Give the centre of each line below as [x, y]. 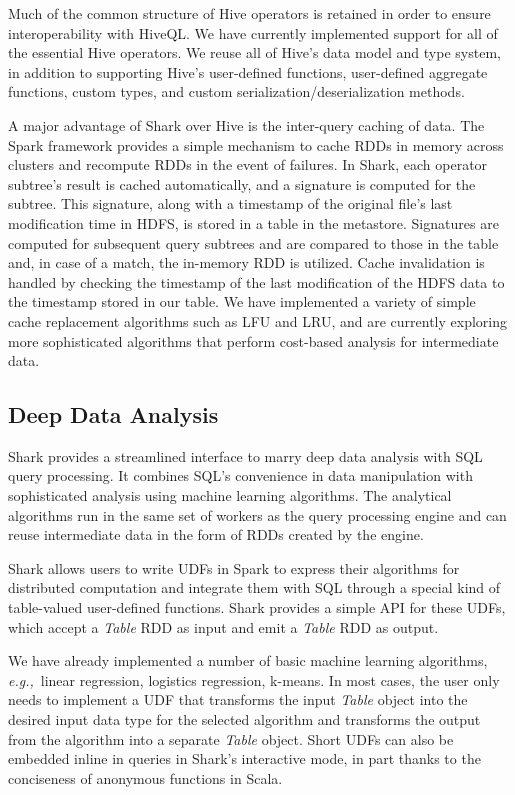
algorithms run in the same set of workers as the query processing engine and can [257, 514]
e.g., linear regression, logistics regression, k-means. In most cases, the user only [254, 679]
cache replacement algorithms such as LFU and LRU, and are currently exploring [257, 320]
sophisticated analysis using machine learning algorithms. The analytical [230, 495]
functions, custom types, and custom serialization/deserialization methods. [236, 91]
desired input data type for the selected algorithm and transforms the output [244, 719]
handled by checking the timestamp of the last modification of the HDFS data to [256, 281]
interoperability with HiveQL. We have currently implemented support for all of [253, 32]
